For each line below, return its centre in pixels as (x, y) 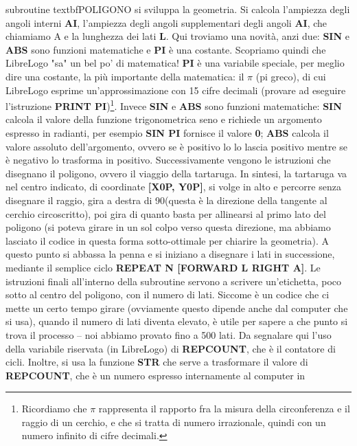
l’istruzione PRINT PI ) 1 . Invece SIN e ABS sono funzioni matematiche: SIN (174, 105)
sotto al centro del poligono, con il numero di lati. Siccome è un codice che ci (168, 294)
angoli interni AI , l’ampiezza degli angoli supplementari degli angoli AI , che (166, 22)
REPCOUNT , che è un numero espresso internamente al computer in (156, 375)
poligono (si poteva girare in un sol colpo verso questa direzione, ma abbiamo (168, 227)
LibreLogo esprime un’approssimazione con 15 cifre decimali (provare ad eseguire (176, 90)
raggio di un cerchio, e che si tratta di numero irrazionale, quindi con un (174, 422)
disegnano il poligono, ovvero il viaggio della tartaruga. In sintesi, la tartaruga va (176, 173)
